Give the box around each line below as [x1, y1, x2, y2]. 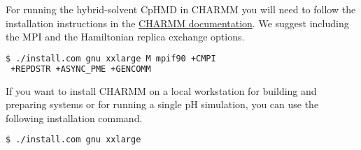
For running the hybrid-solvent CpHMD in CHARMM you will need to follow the [6, 2, 356, 16]
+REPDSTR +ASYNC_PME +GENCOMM [10, 63, 151, 74]
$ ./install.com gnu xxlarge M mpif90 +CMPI [6, 53, 216, 63]
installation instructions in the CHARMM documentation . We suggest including [6, 15, 349, 30]
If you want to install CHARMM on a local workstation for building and [6, 83, 317, 98]
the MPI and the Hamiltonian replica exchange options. [6, 29, 245, 44]
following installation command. [6, 110, 143, 125]
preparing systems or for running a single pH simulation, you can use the [6, 97, 319, 112]
